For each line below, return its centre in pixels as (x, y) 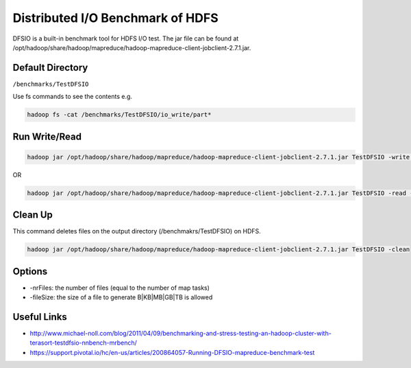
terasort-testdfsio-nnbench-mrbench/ (83, 343)
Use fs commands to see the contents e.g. (73, 97)
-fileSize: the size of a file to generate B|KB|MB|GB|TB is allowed (121, 297)
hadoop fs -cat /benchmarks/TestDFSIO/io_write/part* (119, 115)
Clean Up (33, 215)
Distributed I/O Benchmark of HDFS (115, 18)
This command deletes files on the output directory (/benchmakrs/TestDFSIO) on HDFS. (137, 231)
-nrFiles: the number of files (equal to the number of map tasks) (120, 288)
